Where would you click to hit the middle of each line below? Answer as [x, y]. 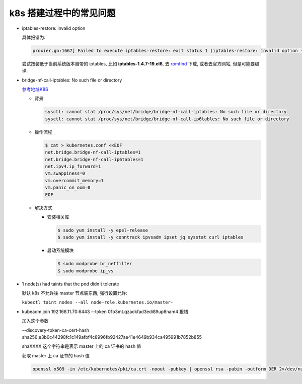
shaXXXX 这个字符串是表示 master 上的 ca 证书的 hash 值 [82, 346]
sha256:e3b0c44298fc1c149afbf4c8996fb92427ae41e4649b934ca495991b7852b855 [112, 337]
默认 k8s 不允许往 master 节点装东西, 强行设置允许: [75, 293]
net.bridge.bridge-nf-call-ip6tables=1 [94, 159]
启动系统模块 [60, 250]
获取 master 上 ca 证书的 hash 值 [56, 355]
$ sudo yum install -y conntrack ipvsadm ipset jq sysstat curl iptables [150, 237]
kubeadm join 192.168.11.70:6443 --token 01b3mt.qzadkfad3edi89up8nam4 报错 [105, 312]
